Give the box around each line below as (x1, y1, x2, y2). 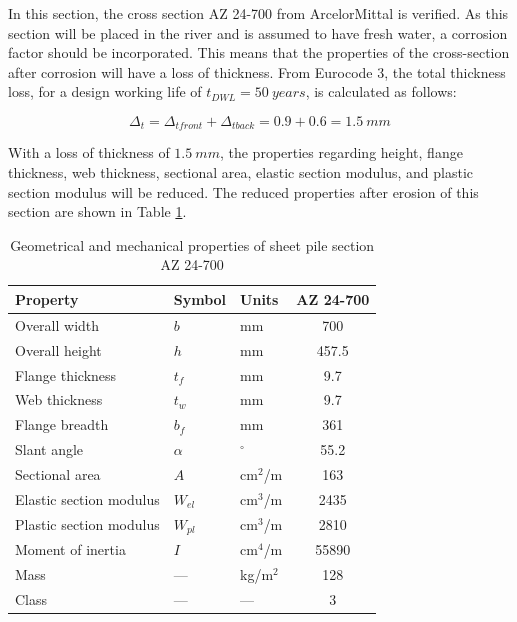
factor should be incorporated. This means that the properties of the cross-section (8, 42, 510, 63)
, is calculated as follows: (305, 81, 457, 102)
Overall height (15, 339, 102, 360)
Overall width (15, 314, 100, 335)
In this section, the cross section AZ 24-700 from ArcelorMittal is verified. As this (8, 3, 509, 23)
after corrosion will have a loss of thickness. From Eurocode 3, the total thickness (8, 61, 506, 82)
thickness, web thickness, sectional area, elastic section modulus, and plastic (8, 162, 474, 183)
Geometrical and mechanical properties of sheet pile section (10, 234, 375, 255)
